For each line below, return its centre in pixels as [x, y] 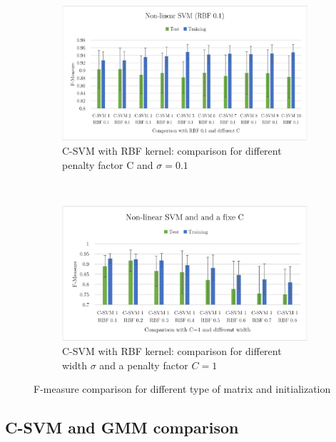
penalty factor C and [108, 164]
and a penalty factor [144, 365]
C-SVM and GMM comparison [122, 427]
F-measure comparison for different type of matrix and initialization [182, 389]
